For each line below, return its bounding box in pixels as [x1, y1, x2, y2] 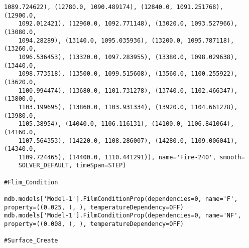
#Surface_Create [4, 237, 58, 244]
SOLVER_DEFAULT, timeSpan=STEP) [18, 162, 127, 169]
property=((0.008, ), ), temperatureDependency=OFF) [4, 220, 184, 228]
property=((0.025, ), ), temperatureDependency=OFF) [4, 203, 184, 211]
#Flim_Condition [4, 178, 58, 186]
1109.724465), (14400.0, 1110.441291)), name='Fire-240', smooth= [18, 153, 245, 161]
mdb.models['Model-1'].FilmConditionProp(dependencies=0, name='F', [4, 195, 238, 203]
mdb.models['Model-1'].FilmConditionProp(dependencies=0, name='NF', [4, 212, 241, 219]
